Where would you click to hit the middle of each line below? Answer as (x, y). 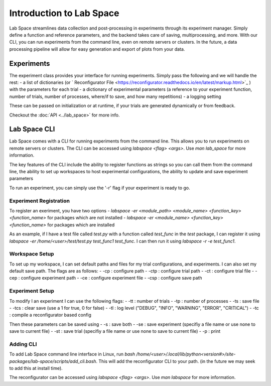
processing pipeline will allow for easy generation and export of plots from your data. (97, 49)
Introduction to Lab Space (64, 13)
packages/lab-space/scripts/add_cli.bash (53, 361)
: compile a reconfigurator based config (50, 315)
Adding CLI (23, 344)
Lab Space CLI (32, 129)
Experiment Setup (32, 291)
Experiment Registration (40, 201)
